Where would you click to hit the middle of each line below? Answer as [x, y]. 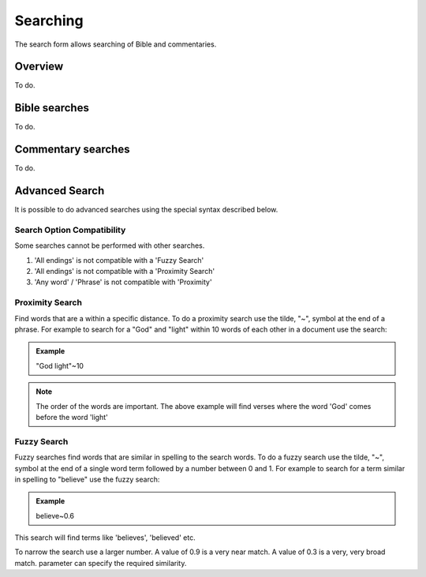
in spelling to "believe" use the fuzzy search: [87, 479]
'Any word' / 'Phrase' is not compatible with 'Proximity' [123, 282]
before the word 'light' [72, 417]
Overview [39, 67]
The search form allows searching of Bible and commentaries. [116, 44]
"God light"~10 [60, 365]
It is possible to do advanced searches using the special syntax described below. [146, 210]
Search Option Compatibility [70, 230]
